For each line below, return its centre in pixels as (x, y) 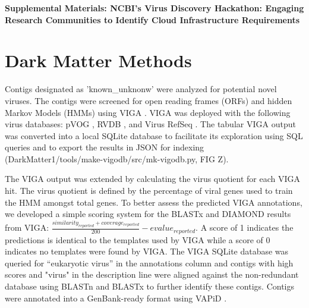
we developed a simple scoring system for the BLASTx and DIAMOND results (148, 214)
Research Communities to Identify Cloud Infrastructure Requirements (152, 19)
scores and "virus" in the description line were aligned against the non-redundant (152, 274)
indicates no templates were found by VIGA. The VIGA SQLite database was (147, 251)
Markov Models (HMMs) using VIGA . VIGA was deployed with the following (148, 112)
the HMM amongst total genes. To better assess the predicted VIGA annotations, (154, 202)
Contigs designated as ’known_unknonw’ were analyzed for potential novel (141, 89)
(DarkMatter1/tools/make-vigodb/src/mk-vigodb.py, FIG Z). (117, 158)
